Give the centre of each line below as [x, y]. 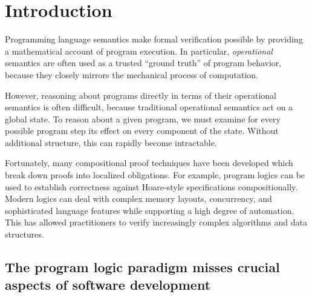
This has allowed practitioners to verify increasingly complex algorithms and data [156, 222]
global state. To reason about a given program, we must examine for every [143, 118]
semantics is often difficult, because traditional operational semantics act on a [149, 107]
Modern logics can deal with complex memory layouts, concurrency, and [138, 199]
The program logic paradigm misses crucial [142, 267]
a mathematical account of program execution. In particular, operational [139, 51]
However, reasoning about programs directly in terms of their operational [141, 95]
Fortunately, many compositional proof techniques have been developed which [149, 163]
